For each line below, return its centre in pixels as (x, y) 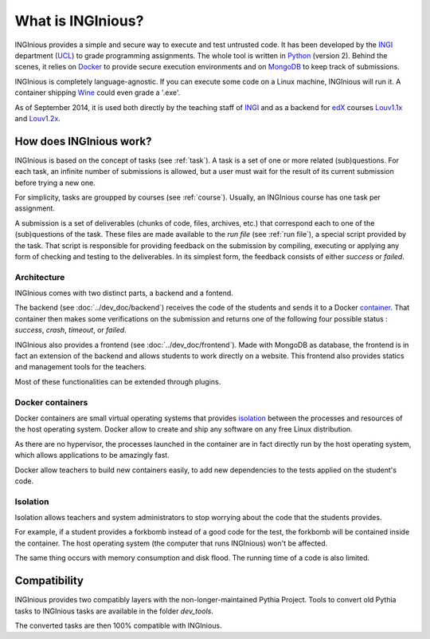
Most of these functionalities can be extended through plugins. (118, 381)
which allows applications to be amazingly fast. (92, 456)
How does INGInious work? (83, 141)
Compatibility (49, 581)
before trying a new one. (55, 183)
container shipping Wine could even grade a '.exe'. (98, 93)
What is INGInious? (79, 21)
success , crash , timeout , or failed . (70, 330)
